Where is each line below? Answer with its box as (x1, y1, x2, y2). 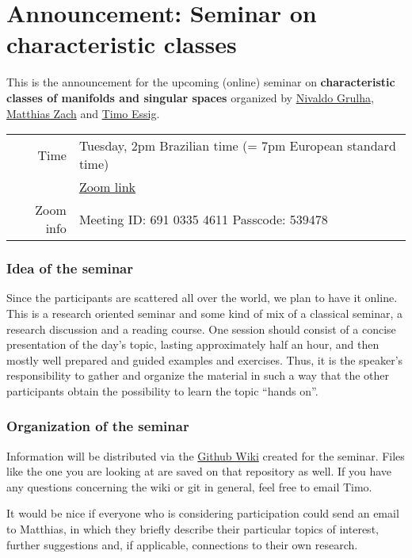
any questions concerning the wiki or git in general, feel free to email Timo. (6, 478, 372, 495)
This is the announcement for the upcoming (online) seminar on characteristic (6, 74, 395, 90)
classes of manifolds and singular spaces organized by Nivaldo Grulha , (6, 89, 374, 105)
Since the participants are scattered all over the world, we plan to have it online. (6, 289, 398, 306)
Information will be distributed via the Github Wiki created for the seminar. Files (6, 447, 405, 464)
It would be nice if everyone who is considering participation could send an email (6, 505, 399, 522)
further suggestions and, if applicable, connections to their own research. (6, 536, 358, 552)
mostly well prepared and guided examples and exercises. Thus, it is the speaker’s (6, 351, 403, 368)
